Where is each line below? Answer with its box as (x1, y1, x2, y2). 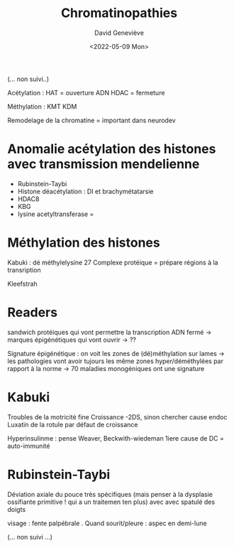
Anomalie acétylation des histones (7, 141, 216, 157)
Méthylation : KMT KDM (7, 102, 77, 111)
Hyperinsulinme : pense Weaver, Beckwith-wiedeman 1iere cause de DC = (7, 434, 225, 442)
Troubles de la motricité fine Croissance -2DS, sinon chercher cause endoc (7, 412, 228, 421)
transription (7, 265, 41, 274)
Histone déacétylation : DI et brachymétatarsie (17, 187, 154, 195)
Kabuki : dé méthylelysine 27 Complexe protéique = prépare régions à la (7, 258, 218, 267)
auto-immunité (7, 441, 50, 450)
